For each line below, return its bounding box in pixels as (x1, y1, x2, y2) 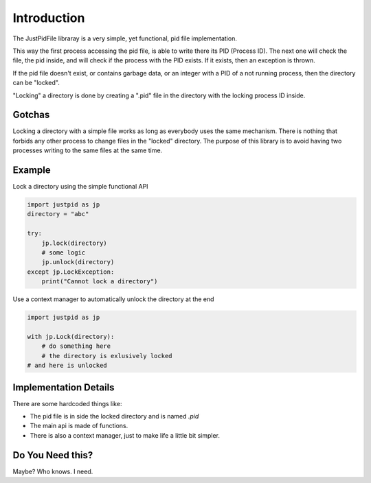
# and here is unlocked (27, 362, 108, 370)
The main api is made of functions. (30, 422, 128, 430)
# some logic (41, 249, 86, 257)
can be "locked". (12, 79, 60, 87)
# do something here (41, 342, 111, 350)
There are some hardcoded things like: (12, 399, 122, 408)
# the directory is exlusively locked (41, 352, 172, 360)
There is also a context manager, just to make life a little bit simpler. (30, 431, 220, 439)
